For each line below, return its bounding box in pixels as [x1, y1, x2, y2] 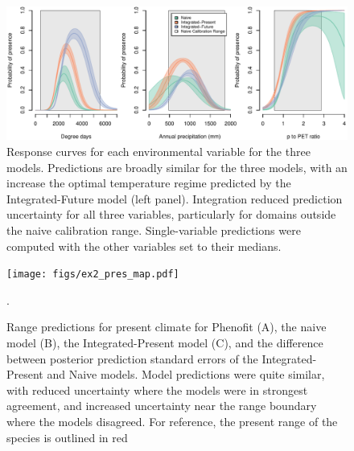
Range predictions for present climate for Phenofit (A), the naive [6, 318, 327, 335]
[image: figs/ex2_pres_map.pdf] [6, 269, 179, 281]
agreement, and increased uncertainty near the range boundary [6, 397, 317, 414]
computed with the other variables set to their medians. [6, 237, 282, 254]
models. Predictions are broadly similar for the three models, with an [6, 158, 348, 175]
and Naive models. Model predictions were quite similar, [47, 366, 325, 383]
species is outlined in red [6, 428, 128, 445]
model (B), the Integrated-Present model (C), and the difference [6, 334, 323, 351]
